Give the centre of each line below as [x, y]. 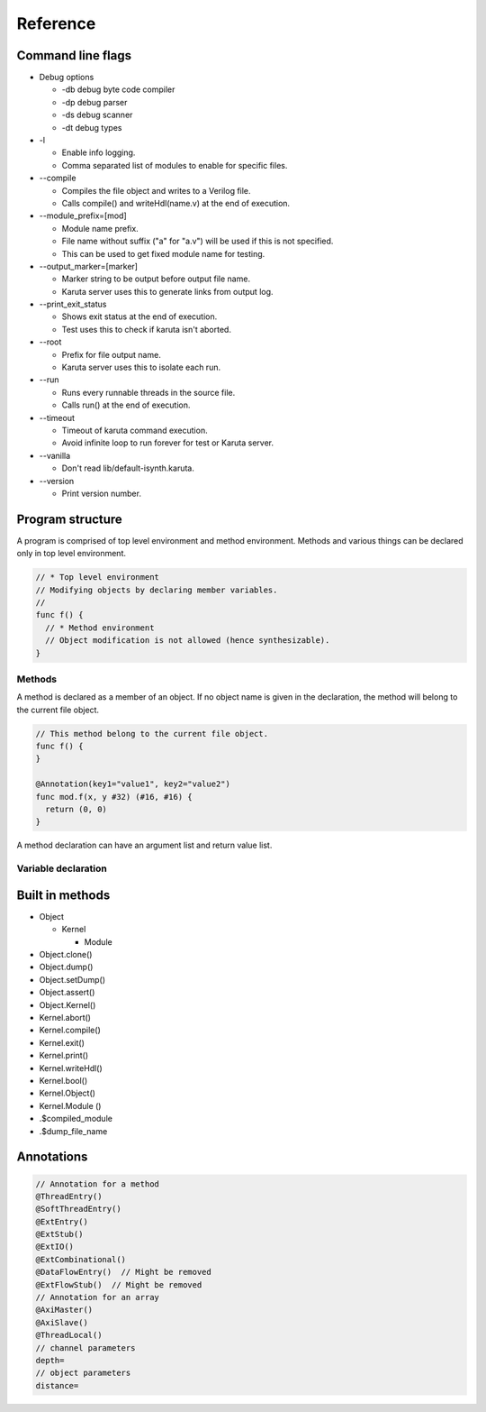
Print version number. [101, 493]
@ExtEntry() [62, 1221]
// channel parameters [85, 1348]
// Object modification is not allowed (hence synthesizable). [188, 641]
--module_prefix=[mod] [83, 215]
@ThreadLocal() [69, 1335]
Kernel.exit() [62, 1042]
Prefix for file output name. [111, 354]
